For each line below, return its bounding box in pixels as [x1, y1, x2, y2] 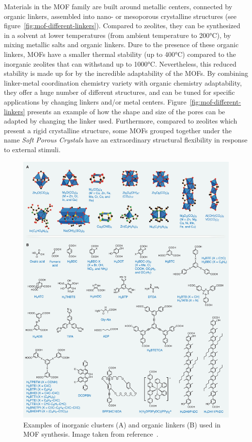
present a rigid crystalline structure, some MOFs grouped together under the [4, 125, 232, 135]
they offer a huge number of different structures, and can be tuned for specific [4, 87, 235, 97]
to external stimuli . [4, 144, 61, 154]
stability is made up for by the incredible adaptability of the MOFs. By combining [4, 68, 248, 78]
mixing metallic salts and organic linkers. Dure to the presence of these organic [4, 39, 239, 50]
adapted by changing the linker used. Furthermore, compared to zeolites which [4, 116, 237, 126]
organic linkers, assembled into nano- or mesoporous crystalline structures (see [4, 11, 237, 21]
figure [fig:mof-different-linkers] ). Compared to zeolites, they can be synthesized [4, 20, 240, 31]
